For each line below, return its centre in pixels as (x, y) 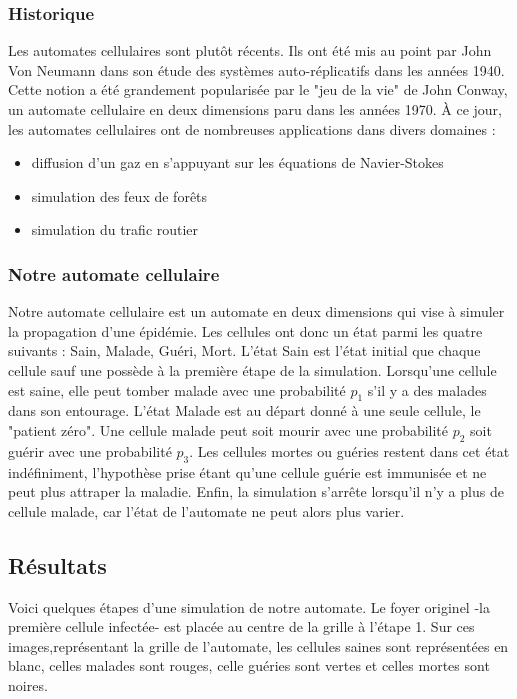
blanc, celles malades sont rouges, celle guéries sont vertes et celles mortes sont (249, 665)
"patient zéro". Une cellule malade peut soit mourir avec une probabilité (228, 429)
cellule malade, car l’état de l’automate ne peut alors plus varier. (206, 510)
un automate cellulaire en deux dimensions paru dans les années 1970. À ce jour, (255, 109)
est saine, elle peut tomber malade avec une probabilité (177, 389)
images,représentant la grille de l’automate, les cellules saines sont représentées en (258, 645)
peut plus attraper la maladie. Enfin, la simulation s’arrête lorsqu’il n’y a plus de (256, 491)
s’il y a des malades (427, 389)
